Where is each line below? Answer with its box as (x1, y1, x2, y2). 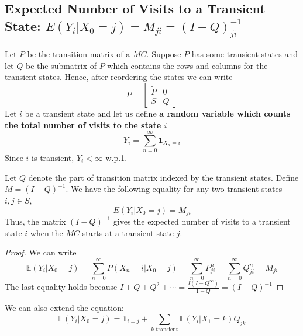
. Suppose (146, 48, 181, 60)
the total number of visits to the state (5, 118, 161, 131)
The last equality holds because (5, 281, 118, 293)
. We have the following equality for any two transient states (66, 183, 283, 195)
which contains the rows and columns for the (107, 59, 268, 71)
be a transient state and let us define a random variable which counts (25, 107, 291, 119)
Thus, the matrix (5, 215, 66, 228)
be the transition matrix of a (27, 48, 130, 60)
